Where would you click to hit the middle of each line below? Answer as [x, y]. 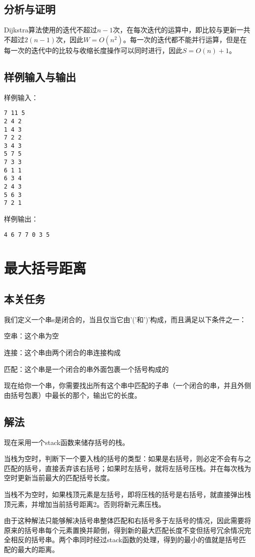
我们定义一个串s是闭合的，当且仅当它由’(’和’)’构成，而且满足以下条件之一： [125, 319]
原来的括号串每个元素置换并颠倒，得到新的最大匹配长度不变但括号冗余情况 [124, 530]
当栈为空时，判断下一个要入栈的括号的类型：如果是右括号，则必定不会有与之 [127, 459]
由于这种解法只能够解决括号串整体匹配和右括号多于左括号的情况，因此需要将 [127, 520]
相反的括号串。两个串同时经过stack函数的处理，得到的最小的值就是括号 [125, 540]
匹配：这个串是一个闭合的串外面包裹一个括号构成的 [86, 369]
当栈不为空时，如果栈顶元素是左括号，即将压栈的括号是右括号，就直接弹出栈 [127, 494]
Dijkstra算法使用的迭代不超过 [51, 30]
